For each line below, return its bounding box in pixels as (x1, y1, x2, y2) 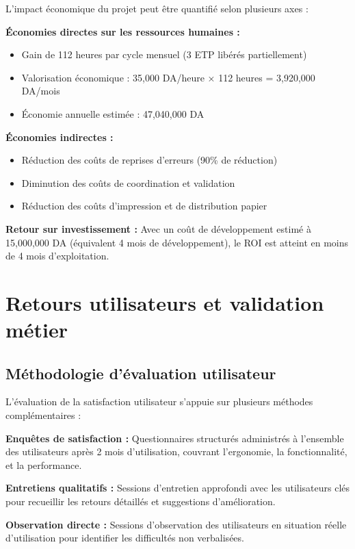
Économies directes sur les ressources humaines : (5, 24, 240, 38)
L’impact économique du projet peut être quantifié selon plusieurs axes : (5, 1, 308, 15)
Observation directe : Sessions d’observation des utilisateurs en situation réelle (5, 517, 347, 531)
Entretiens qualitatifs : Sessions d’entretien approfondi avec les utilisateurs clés (5, 481, 350, 495)
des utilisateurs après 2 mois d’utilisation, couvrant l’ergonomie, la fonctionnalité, (5, 444, 347, 459)
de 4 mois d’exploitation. (5, 248, 109, 263)
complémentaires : (5, 408, 81, 422)
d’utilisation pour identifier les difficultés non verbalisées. (5, 531, 244, 545)
